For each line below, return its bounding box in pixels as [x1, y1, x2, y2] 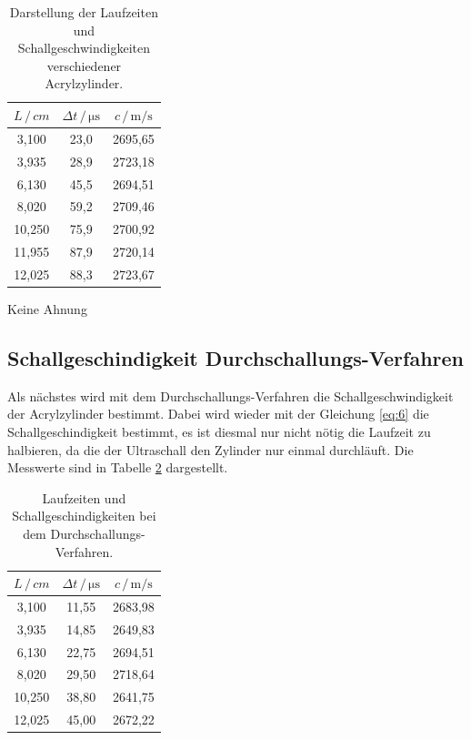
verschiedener [46, 56, 122, 75]
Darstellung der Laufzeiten [9, 3, 158, 21]
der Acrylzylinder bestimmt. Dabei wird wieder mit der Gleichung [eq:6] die [7, 404, 429, 423]
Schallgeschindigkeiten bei [12, 506, 156, 525]
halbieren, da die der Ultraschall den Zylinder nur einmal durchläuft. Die [7, 440, 414, 459]
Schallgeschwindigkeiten [17, 38, 150, 57]
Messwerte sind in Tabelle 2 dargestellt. [7, 458, 228, 477]
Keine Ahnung [7, 299, 87, 318]
